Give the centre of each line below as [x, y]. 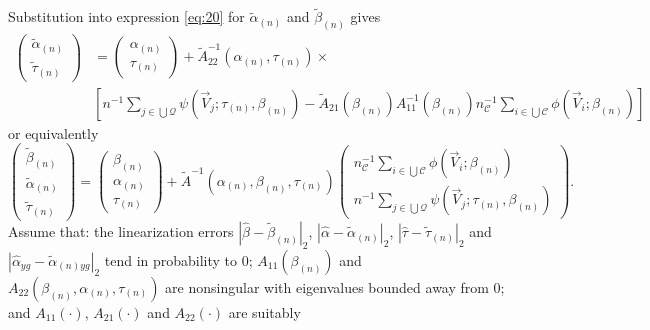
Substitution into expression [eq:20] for [126, 16]
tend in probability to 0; [178, 259]
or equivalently [53, 132]
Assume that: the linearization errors [121, 231]
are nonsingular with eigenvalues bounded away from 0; [335, 286]
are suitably [264, 311]
